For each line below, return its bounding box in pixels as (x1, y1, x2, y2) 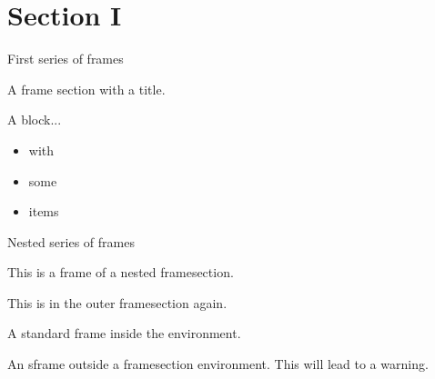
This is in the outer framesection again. (7, 293, 228, 312)
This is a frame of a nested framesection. (7, 263, 234, 282)
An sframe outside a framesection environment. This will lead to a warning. (7, 354, 429, 374)
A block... (7, 110, 62, 129)
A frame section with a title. (7, 79, 166, 98)
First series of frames (7, 49, 124, 68)
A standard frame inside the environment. (7, 324, 241, 343)
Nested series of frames (7, 232, 135, 251)
